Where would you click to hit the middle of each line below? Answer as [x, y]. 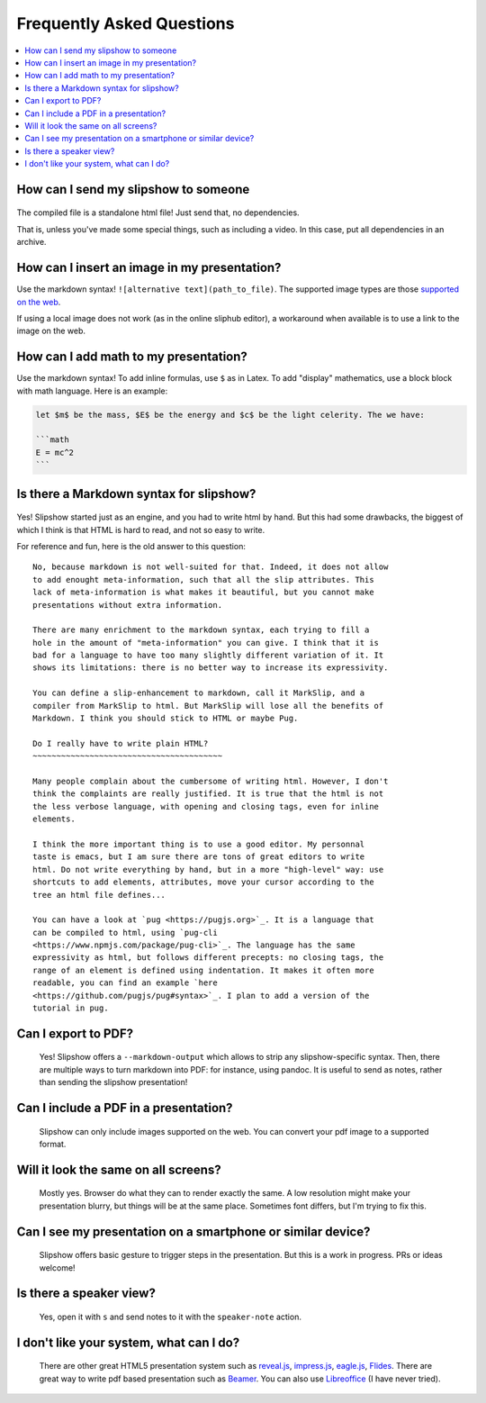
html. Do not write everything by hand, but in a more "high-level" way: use [208, 869]
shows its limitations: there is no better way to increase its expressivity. [211, 668]
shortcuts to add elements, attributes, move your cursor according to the [203, 882]
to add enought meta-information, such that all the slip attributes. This [203, 579]
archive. [31, 242]
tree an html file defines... [99, 895]
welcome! [57, 1267]
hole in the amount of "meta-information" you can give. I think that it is [206, 643]
